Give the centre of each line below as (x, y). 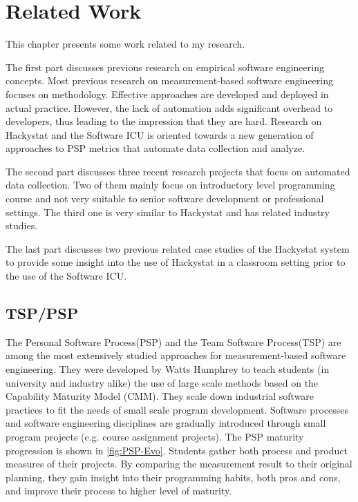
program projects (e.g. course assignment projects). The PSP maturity (155, 436)
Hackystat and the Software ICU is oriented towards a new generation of (160, 134)
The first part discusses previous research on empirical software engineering (165, 67)
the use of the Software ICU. (66, 276)
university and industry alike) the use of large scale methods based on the (162, 382)
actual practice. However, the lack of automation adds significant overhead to (169, 107)
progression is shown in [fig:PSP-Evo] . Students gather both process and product (177, 450)
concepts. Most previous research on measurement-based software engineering (169, 80)
